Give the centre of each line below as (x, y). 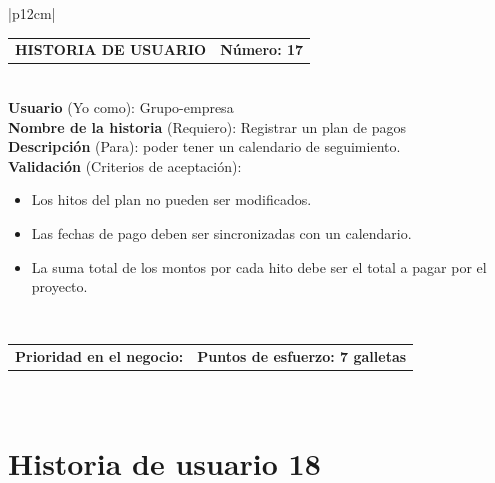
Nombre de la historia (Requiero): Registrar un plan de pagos (207, 126)
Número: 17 (262, 49)
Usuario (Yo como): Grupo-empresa (121, 107)
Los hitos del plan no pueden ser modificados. (171, 199)
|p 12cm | (32, 13)
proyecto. (59, 286)
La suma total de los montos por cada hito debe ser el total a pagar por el (259, 266)
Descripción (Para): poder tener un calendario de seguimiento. (204, 146)
